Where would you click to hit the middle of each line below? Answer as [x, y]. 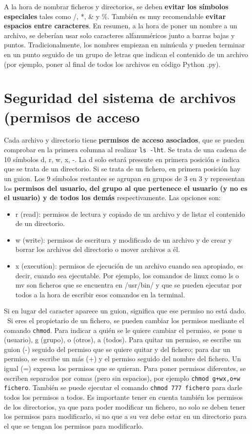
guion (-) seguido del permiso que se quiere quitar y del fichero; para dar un [117, 349]
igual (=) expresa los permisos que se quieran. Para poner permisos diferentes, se [125, 368]
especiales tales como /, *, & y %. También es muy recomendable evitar [115, 16]
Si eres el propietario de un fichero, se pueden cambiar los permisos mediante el [126, 320]
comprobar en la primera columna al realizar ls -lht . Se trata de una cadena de [125, 150]
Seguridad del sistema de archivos [120, 97]
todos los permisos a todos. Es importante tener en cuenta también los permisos [124, 397]
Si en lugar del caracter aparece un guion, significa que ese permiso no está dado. [125, 311]
